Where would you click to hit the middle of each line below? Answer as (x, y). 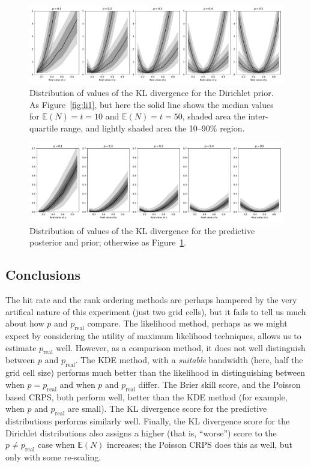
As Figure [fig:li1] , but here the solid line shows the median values (152, 104)
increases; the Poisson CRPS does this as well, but (200, 444)
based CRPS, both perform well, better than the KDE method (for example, (146, 396)
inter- (258, 116)
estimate (21, 347)
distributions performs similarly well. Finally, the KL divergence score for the (148, 420)
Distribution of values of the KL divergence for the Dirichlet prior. (152, 93)
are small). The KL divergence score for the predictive (167, 408)
